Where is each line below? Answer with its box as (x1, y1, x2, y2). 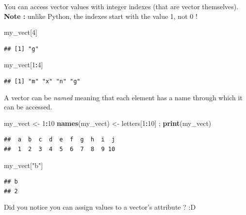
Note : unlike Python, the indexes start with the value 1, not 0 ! (4, 11, 197, 21)
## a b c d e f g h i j (4, 136, 115, 143)
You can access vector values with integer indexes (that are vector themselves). (4, 1, 239, 11)
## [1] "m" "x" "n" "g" (4, 77, 81, 85)
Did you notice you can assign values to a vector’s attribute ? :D (4, 202, 196, 212)
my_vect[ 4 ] (4, 27, 37, 37)
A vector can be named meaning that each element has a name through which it (4, 92, 243, 102)
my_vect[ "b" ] (4, 160, 43, 170)
